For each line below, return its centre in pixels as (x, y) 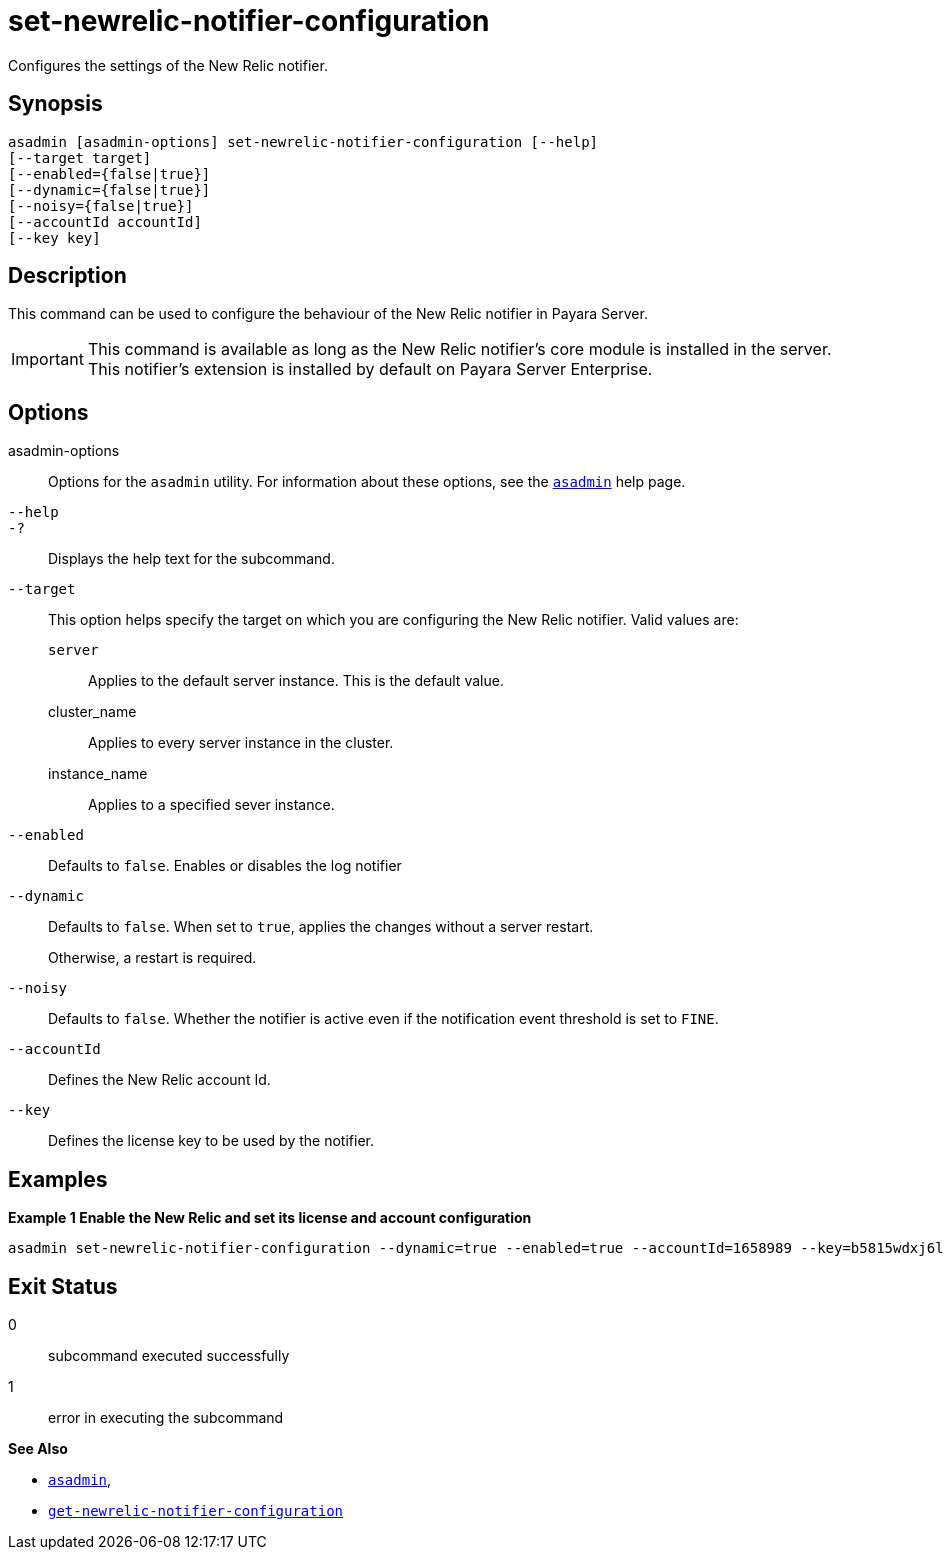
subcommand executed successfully (169, 1355)
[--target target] (80, 157)
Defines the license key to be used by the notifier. (211, 1141)
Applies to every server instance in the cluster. (241, 743)
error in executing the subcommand (166, 1417)
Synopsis (55, 104)
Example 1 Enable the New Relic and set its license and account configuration (270, 1218)
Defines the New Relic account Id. (159, 1080)
